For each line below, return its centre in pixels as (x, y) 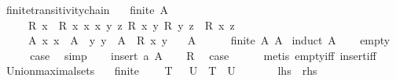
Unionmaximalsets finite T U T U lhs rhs (161, 70)
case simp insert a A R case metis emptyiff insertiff (203, 55)
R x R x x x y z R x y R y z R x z (131, 25)
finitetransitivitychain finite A (87, 9)
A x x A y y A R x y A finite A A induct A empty (209, 40)
